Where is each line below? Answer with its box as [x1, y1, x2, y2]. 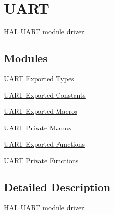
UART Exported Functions [4, 139, 85, 149]
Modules [4, 50, 48, 65]
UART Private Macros [4, 122, 71, 132]
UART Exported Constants [4, 89, 86, 100]
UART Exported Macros [4, 106, 77, 116]
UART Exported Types [4, 73, 74, 83]
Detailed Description [4, 179, 111, 194]
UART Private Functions [4, 155, 79, 165]
